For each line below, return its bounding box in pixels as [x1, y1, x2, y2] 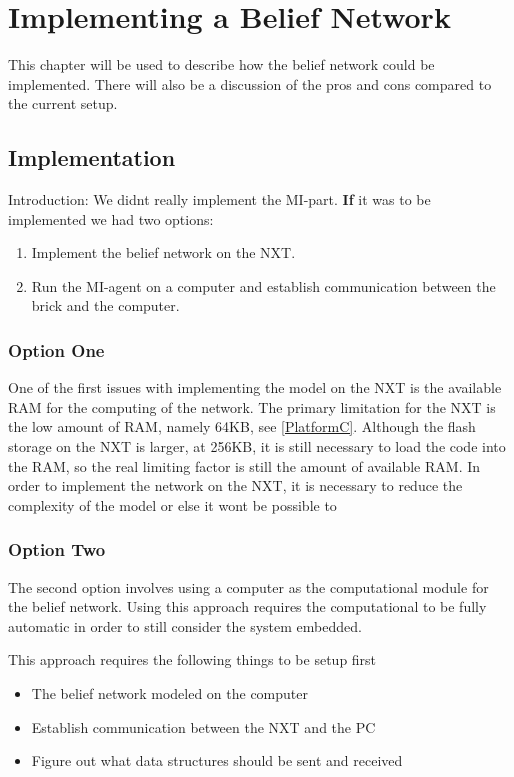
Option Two [8, 537, 106, 562]
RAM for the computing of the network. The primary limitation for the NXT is [8, 396, 496, 417]
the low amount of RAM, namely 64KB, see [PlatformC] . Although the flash [8, 416, 476, 437]
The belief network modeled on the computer [31, 683, 308, 704]
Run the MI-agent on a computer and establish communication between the [31, 275, 496, 296]
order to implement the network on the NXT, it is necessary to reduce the [8, 475, 463, 496]
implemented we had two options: [8, 208, 214, 229]
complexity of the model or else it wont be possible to [8, 494, 337, 515]
